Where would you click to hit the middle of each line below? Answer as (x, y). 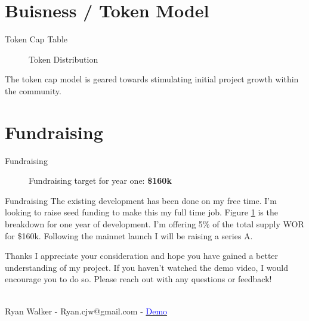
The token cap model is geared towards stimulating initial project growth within (152, 79)
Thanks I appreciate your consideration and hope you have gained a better (142, 256)
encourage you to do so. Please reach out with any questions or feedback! (138, 279)
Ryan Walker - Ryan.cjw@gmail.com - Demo (86, 311)
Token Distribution (64, 59)
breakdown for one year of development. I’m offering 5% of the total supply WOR (154, 224)
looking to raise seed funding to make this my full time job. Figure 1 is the (141, 212)
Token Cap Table (36, 39)
